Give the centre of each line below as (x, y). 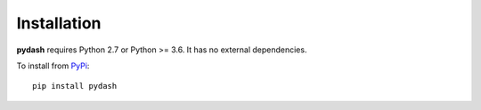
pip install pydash (75, 86)
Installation (59, 23)
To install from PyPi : (53, 66)
